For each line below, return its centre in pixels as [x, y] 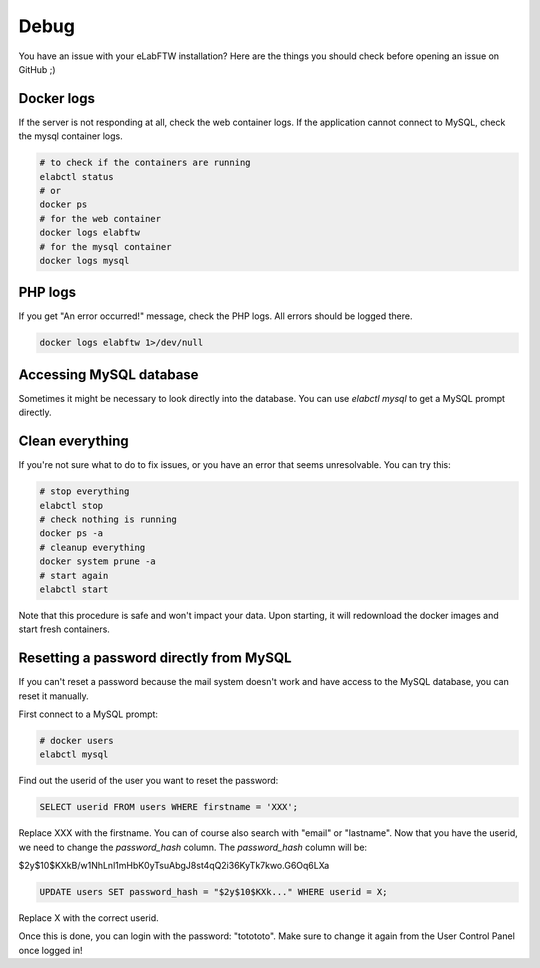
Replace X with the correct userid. [88, 918]
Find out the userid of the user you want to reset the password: [148, 781]
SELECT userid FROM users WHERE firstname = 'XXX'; [169, 807]
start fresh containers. [64, 629]
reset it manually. [53, 696]
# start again [74, 575]
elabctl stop [71, 505]
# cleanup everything [92, 547]
